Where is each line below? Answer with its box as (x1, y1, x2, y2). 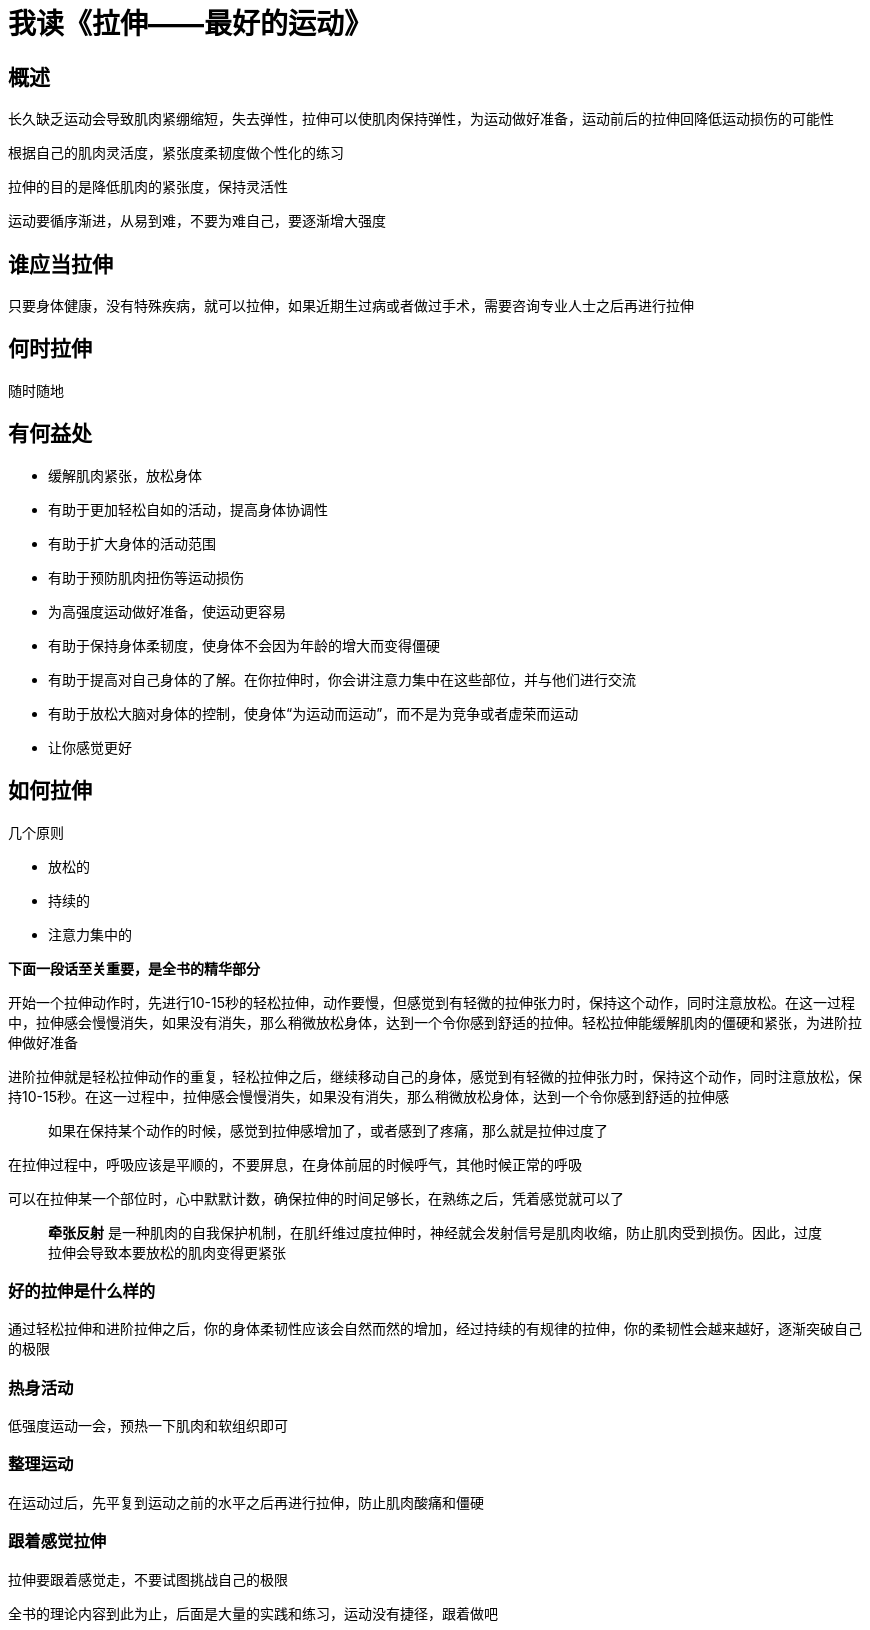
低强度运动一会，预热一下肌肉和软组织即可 (8, 1417, 288, 1435)
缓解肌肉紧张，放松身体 (48, 466, 202, 484)
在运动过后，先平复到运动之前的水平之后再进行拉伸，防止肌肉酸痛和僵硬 (8, 1493, 484, 1511)
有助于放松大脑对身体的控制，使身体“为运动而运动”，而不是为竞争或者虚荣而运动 (48, 704, 579, 722)
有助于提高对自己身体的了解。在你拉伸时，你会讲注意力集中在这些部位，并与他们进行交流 (48, 670, 636, 688)
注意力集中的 (48, 925, 132, 943)
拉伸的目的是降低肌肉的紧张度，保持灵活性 (8, 178, 288, 196)
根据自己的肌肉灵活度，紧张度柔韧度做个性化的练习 (8, 144, 344, 162)
